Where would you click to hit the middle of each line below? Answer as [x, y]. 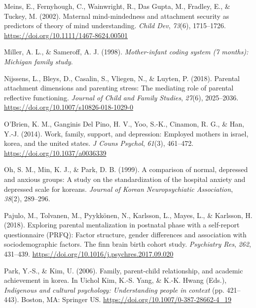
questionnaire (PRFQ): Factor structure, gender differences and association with [125, 234]
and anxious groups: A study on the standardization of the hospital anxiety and [125, 179]
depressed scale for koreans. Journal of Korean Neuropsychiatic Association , [119, 189]
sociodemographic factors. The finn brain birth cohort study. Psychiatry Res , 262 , [128, 244]
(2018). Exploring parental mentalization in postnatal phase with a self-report [122, 225]
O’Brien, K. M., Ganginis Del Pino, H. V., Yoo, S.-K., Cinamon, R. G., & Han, [124, 123]
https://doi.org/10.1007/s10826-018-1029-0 [69, 107]
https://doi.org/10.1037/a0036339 [55, 153]
